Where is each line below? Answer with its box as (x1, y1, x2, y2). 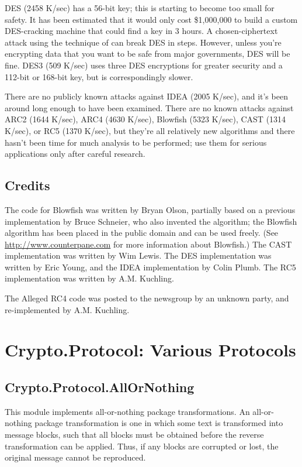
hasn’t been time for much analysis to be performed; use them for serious (5, 136, 267, 148)
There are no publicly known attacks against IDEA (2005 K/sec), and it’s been (5, 90, 288, 102)
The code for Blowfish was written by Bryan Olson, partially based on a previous (5, 203, 296, 215)
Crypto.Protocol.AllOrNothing (5, 378, 195, 396)
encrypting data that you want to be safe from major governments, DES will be (5, 47, 290, 60)
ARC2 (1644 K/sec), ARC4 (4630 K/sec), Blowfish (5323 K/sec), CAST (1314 (5, 113, 286, 125)
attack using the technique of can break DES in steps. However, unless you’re (5, 36, 282, 48)
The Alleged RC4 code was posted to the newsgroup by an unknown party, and (5, 292, 289, 304)
